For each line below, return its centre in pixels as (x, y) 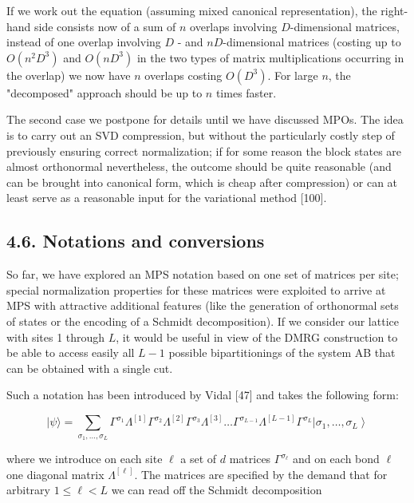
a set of (199, 459)
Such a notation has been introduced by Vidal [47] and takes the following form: (203, 395)
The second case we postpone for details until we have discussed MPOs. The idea (205, 119)
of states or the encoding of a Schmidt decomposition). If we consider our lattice (203, 321)
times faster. (246, 92)
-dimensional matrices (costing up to (312, 42)
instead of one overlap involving (84, 42)
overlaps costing (183, 75)
